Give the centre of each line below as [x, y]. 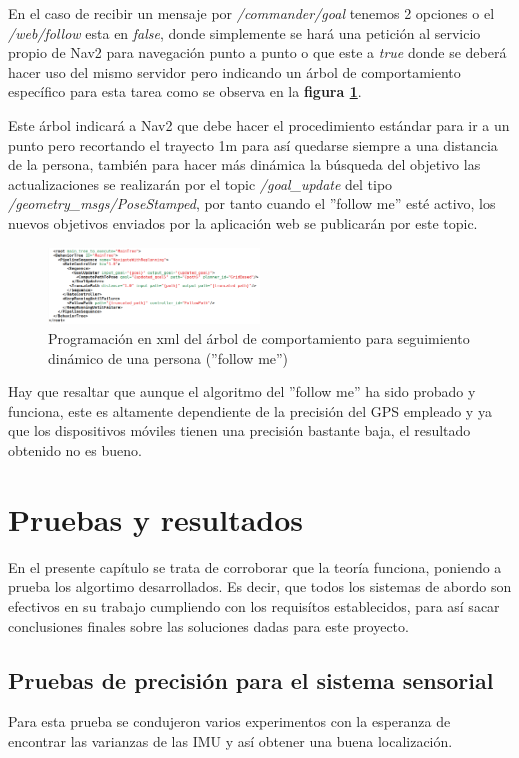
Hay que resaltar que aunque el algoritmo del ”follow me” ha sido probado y [242, 391]
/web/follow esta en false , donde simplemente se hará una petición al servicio [244, 32]
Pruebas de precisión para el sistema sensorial [251, 679]
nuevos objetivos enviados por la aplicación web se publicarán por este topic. [243, 222]
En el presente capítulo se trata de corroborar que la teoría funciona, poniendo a [255, 566]
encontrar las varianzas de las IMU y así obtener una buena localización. [230, 740]
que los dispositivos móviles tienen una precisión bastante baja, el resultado [239, 430]
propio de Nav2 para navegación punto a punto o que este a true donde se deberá [257, 52]
